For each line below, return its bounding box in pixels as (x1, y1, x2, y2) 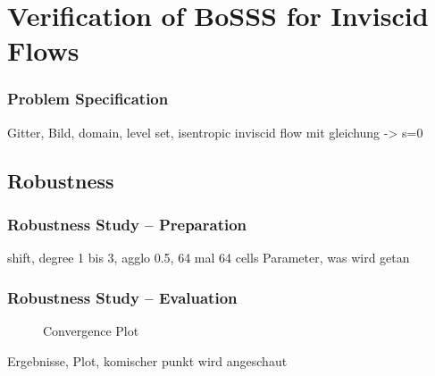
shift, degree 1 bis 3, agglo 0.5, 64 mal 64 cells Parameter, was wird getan (7, 248, 410, 267)
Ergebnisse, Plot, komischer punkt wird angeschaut (7, 351, 288, 370)
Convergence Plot (43, 322, 139, 340)
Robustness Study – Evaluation (7, 286, 238, 308)
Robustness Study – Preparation (7, 213, 247, 236)
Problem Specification (7, 88, 169, 110)
